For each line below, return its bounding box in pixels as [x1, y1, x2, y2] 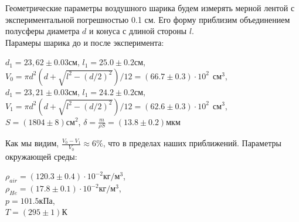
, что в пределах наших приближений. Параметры [103, 137, 281, 149]
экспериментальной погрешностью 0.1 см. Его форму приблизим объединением [5, 13, 290, 25]
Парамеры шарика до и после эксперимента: [5, 36, 164, 48]
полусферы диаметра [5, 25, 80, 37]
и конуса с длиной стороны [89, 25, 187, 37]
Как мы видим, [5, 137, 59, 149]
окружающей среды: [5, 150, 77, 162]
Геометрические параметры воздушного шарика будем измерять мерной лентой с [5, 2, 295, 14]
